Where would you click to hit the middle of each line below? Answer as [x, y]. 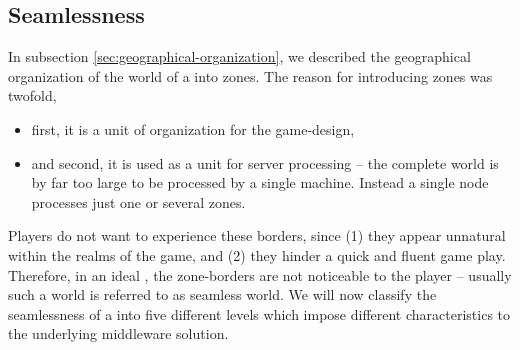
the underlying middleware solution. [118, 333]
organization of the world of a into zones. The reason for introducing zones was [250, 75]
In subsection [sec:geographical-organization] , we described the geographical [239, 56]
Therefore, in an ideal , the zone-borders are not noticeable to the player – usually [260, 274]
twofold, [32, 95]
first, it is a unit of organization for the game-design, [193, 128]
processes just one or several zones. [138, 201]
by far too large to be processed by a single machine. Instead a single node [260, 182]
